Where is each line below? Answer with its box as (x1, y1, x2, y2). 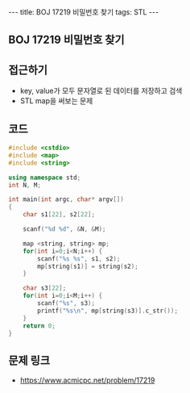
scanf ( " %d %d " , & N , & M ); (23, 225, 106, 233)
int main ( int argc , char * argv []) (8, 195, 125, 203)
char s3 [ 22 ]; (23, 284, 67, 292)
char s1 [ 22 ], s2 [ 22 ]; (23, 211, 95, 219)
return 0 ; (23, 321, 56, 330)
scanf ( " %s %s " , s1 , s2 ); (37, 254, 121, 263)
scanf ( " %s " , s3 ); (37, 299, 95, 307)
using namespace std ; (8, 174, 81, 182)
